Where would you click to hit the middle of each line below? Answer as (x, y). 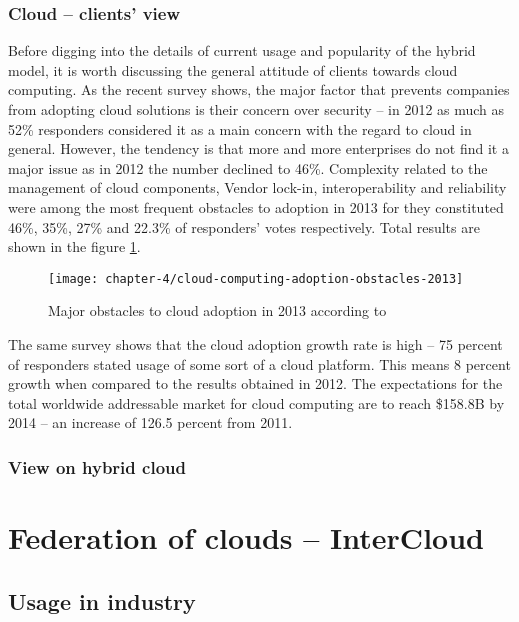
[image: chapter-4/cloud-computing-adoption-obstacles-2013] (256, 278)
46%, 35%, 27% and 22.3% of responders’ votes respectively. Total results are (244, 226)
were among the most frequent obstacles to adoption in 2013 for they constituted (256, 206)
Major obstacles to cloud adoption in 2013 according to (217, 310)
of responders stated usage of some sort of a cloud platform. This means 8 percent (259, 363)
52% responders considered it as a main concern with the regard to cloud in (240, 128)
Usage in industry (102, 600)
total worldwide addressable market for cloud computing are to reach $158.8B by (256, 402)
